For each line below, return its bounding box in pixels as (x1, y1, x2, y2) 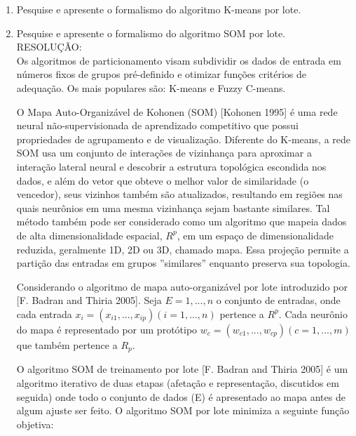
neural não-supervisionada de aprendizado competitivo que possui (16, 118, 299, 133)
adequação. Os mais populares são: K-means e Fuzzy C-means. (16, 80, 286, 95)
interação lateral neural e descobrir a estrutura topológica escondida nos (16, 159, 327, 173)
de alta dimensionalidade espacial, (16, 227, 163, 242)
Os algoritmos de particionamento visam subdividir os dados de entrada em (16, 53, 341, 67)
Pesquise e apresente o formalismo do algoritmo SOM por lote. (16, 25, 286, 40)
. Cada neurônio (278, 306, 348, 321)
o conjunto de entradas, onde (216, 293, 341, 308)
